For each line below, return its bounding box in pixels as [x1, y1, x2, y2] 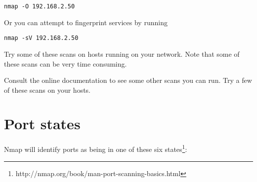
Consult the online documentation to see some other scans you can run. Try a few [4, 75, 252, 85]
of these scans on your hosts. [4, 84, 91, 95]
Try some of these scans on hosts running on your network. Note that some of [4, 48, 240, 59]
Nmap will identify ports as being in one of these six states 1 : [4, 143, 187, 154]
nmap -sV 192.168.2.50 [4, 35, 79, 42]
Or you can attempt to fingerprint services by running [4, 17, 168, 27]
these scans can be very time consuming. [4, 58, 127, 69]
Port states [4, 113, 81, 134]
